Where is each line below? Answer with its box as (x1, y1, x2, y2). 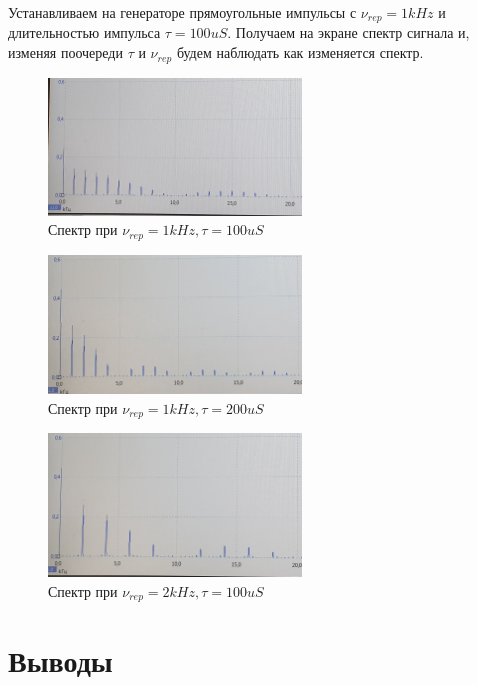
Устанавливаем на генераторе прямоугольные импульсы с (8, 2, 357, 22)
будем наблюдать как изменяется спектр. (176, 42, 424, 63)
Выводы (8, 640, 113, 681)
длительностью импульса (8, 22, 161, 43)
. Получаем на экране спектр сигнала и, (227, 22, 470, 43)
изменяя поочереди (8, 42, 123, 63)
